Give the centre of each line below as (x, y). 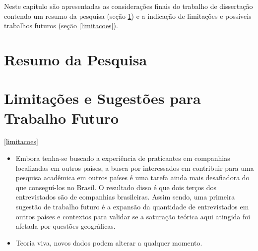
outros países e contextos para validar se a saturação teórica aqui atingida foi (133, 216)
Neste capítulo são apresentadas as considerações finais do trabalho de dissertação (129, 6)
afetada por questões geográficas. (65, 226)
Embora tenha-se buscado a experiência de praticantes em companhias (123, 158)
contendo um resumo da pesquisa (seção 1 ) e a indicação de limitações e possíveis (128, 16)
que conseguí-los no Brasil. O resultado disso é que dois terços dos (116, 187)
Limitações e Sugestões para (102, 98)
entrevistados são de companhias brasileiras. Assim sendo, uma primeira (125, 197)
